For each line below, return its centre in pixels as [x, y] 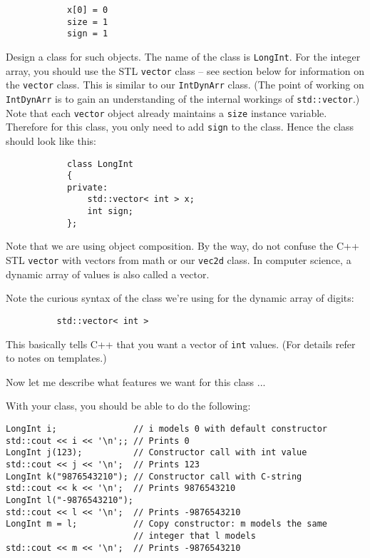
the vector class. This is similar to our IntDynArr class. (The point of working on [185, 85]
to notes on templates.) [56, 358]
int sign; [110, 212]
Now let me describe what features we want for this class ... [136, 381]
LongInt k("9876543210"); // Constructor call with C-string [154, 476]
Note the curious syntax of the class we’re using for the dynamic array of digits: [180, 298]
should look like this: [51, 140]
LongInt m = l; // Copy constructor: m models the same [167, 524]
